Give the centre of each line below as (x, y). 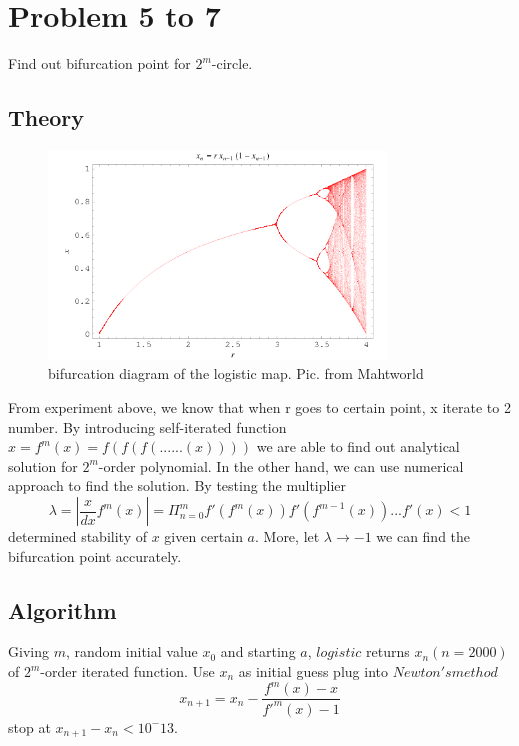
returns (388, 651)
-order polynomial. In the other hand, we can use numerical (281, 465)
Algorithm (62, 609)
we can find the (423, 536)
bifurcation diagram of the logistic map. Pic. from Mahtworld (236, 373)
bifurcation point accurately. (95, 555)
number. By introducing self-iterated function (147, 426)
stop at (29, 726)
